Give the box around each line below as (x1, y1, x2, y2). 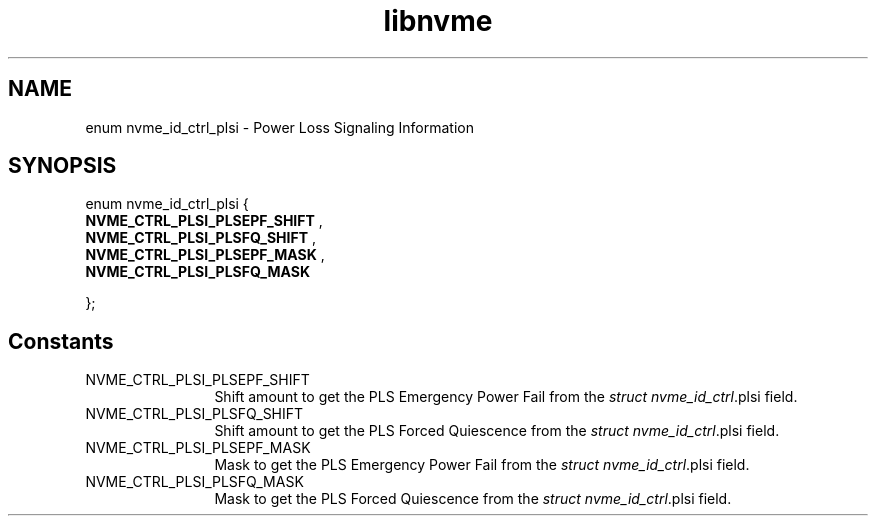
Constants (8, 328, 114, 354)
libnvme (383, 4, 493, 38)
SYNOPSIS (8, 153, 117, 179)
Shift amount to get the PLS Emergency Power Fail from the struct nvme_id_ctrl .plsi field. (214, 388, 798, 406)
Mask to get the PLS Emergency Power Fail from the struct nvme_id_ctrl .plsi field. (214, 456, 750, 474)
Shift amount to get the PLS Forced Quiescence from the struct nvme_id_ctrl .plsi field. (214, 422, 780, 440)
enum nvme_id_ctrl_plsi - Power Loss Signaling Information (85, 118, 474, 136)
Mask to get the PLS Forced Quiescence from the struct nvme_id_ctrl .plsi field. (214, 490, 732, 508)
